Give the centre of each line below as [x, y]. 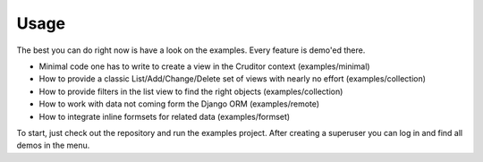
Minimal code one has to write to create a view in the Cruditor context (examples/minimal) [204, 66]
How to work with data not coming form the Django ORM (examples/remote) [179, 104]
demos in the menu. [53, 145]
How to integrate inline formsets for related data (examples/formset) [165, 116]
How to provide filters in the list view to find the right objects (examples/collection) [191, 91]
